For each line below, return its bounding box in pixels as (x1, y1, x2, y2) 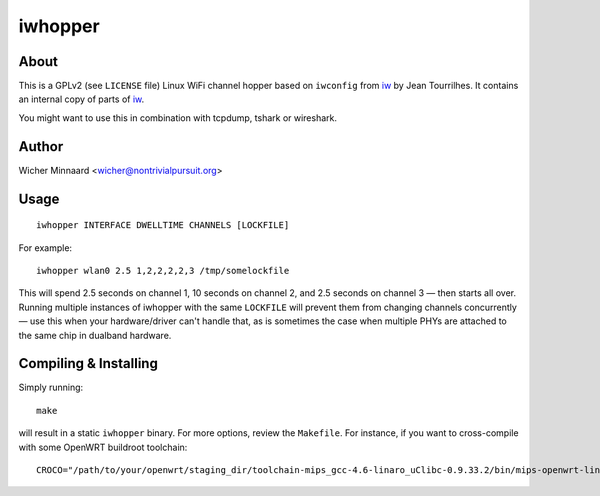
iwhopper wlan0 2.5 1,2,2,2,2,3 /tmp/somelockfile (36, 265, 290, 276)
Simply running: (18, 381, 84, 394)
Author (18, 138, 64, 155)
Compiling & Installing (18, 355, 159, 372)
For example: (18, 241, 73, 254)
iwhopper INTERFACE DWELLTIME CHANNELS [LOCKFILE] (36, 220, 290, 231)
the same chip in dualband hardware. (18, 329, 172, 341)
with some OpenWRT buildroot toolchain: (18, 441, 188, 453)
